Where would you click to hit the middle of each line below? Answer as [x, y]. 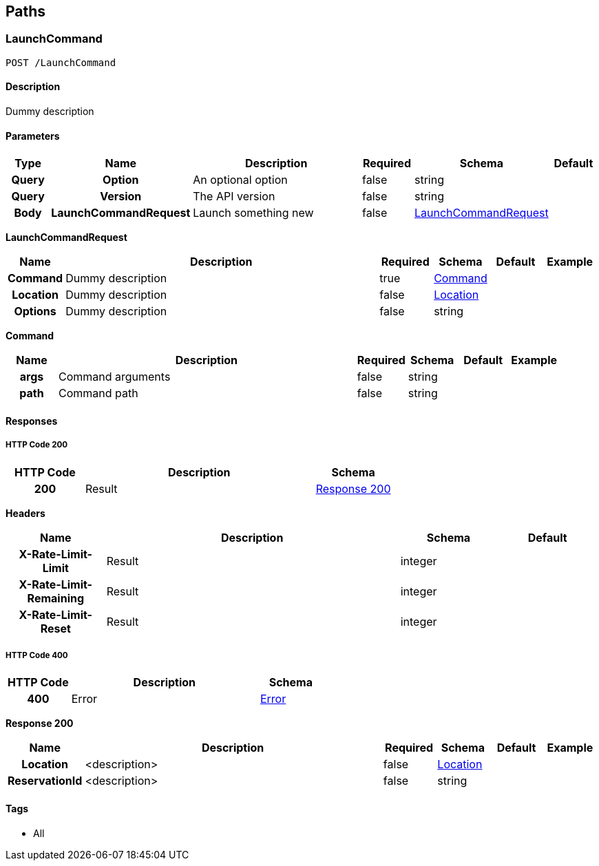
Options [35, 311]
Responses [32, 421]
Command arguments [114, 377]
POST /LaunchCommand [61, 62]
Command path [98, 393]
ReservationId [45, 781]
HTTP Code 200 [37, 445]
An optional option [240, 180]
